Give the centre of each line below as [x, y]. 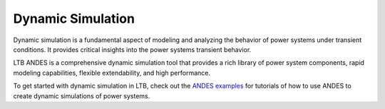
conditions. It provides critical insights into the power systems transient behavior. [132, 49]
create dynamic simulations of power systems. [82, 95]
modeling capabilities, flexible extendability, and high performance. [112, 73]
